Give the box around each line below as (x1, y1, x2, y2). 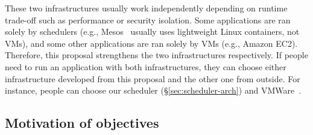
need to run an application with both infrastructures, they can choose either (5, 60, 286, 73)
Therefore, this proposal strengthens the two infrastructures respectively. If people (5, 49, 308, 61)
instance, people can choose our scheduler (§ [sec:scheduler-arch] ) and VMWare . (5, 84, 302, 97)
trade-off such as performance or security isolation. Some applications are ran (5, 13, 291, 26)
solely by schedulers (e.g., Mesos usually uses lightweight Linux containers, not (5, 25, 300, 38)
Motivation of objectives (5, 113, 159, 132)
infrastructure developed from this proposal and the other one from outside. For (5, 72, 300, 85)
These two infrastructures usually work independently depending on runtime (5, 2, 288, 14)
